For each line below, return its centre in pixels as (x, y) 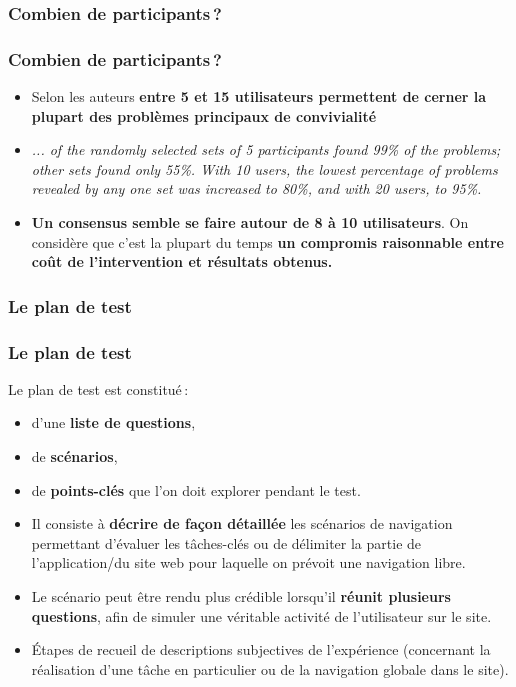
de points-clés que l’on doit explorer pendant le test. (196, 489)
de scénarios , (74, 456)
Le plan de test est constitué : (98, 388)
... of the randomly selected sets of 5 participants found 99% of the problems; (266, 149)
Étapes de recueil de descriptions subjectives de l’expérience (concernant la (261, 649)
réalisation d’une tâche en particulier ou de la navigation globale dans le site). (270, 668)
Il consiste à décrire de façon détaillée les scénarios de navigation (242, 523)
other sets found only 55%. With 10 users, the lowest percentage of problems (264, 168)
